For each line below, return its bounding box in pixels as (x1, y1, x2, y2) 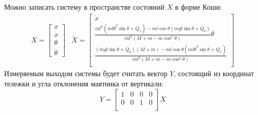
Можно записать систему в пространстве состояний (4, 2, 165, 12)
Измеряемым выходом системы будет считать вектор (4, 68, 168, 79)
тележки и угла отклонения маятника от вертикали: (4, 78, 163, 89)
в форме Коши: (175, 2, 222, 12)
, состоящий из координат (174, 68, 254, 79)
